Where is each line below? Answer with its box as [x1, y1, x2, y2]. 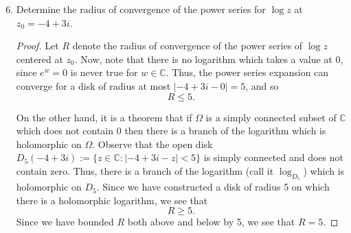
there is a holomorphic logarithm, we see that [16, 193, 208, 207]
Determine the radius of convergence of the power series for [16, 2, 266, 16]
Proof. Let [16, 38, 59, 53]
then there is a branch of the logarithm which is [124, 123, 326, 138]
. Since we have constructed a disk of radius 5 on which [96, 180, 330, 194]
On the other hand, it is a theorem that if [16, 110, 192, 124]
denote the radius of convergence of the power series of [72, 38, 303, 53]
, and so [245, 78, 279, 93]
